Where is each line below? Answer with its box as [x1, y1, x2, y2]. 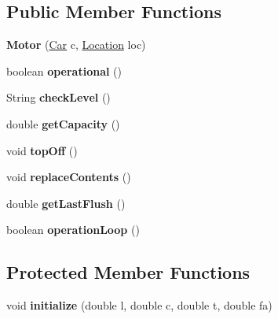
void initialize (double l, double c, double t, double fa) [6, 297, 273, 313]
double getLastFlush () [6, 195, 126, 211]
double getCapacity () [6, 115, 120, 132]
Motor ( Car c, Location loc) [6, 36, 146, 53]
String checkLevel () [6, 89, 111, 106]
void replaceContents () [6, 169, 131, 185]
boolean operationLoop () [6, 221, 140, 238]
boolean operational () [6, 62, 122, 79]
